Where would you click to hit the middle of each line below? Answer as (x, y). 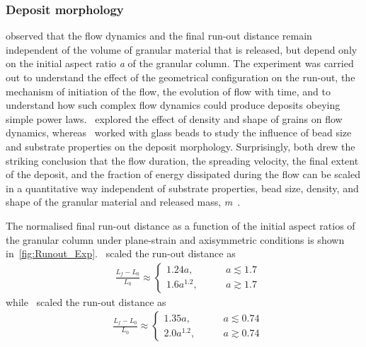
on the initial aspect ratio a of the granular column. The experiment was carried (180, 63)
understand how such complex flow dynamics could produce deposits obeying (173, 105)
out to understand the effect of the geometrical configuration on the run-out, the (181, 77)
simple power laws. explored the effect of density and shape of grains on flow (174, 118)
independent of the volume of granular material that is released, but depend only (182, 49)
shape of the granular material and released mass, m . (123, 202)
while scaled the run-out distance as (86, 301)
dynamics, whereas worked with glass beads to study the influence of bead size (179, 133)
